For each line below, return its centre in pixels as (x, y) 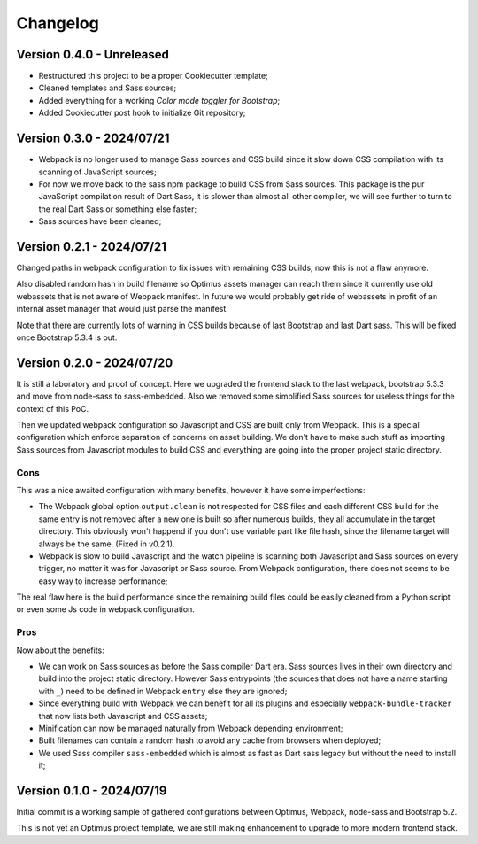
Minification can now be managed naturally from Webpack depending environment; (191, 728)
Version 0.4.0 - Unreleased (93, 54)
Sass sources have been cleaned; (100, 221)
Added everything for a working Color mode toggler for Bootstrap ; (159, 100)
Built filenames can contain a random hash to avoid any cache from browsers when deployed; (210, 740)
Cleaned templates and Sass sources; (108, 88)
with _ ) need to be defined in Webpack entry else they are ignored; (163, 691)
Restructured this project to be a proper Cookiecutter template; (154, 76)
